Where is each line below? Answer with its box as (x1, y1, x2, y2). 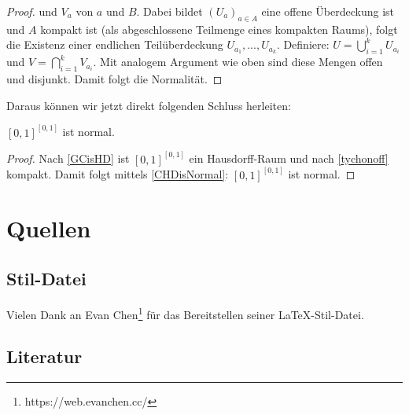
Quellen (6, 212, 91, 244)
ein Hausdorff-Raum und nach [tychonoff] (189, 150, 389, 167)
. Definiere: (276, 36, 330, 53)
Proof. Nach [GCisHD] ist (6, 150, 130, 167)
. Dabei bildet (136, 3, 203, 19)
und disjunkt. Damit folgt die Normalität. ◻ (6, 70, 223, 86)
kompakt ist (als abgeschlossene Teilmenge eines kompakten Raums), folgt (40, 20, 398, 37)
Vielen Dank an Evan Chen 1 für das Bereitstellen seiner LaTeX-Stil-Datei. (6, 303, 364, 322)
